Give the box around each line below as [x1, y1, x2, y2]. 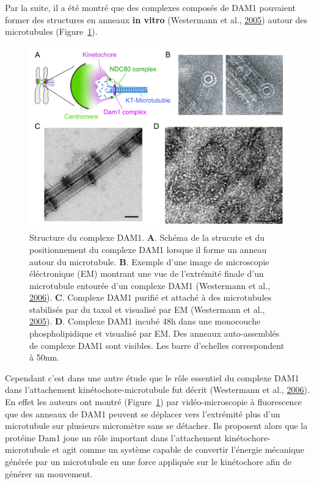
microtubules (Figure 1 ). [5, 25, 98, 38]
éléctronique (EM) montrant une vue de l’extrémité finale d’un [29, 267, 264, 280]
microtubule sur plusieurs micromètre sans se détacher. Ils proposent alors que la [5, 419, 308, 432]
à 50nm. [29, 351, 59, 364]
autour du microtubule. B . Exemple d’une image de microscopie [29, 255, 269, 268]
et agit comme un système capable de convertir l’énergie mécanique [52, 443, 304, 456]
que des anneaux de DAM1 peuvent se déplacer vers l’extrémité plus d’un [5, 407, 280, 420]
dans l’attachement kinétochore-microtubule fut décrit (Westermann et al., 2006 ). [5, 383, 310, 396]
